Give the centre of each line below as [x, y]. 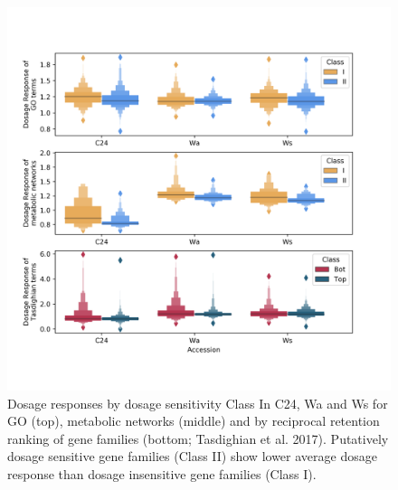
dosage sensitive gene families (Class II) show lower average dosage [192, 456]
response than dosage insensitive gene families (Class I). [162, 473]
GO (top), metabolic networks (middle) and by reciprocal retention [194, 421]
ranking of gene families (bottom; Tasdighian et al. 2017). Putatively [198, 438]
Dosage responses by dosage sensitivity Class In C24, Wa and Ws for [198, 403]
